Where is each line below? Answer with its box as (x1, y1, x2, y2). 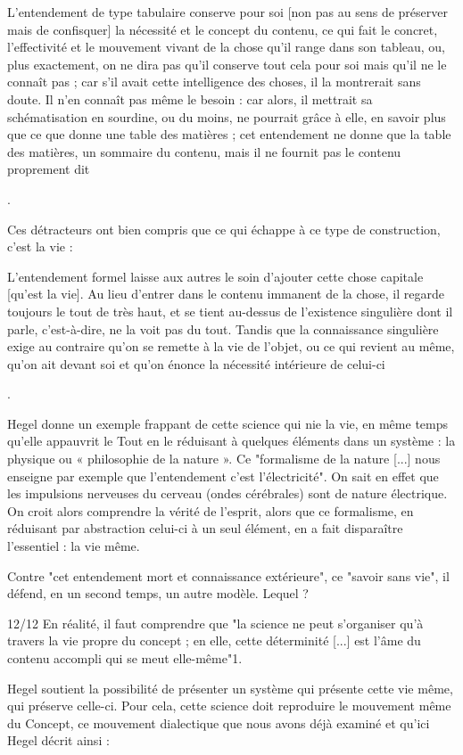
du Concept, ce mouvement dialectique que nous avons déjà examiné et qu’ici (7, 713, 430, 732)
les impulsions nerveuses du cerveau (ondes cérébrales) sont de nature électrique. (7, 484, 448, 503)
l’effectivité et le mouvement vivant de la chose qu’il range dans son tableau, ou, (7, 37, 446, 56)
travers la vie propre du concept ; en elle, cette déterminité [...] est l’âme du (7, 631, 421, 650)
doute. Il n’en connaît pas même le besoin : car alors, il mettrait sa (7, 89, 373, 108)
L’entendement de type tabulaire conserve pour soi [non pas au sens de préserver (7, 3, 448, 21)
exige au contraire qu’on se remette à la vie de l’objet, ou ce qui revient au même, (7, 337, 455, 356)
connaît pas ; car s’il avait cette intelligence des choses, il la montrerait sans (7, 72, 421, 91)
